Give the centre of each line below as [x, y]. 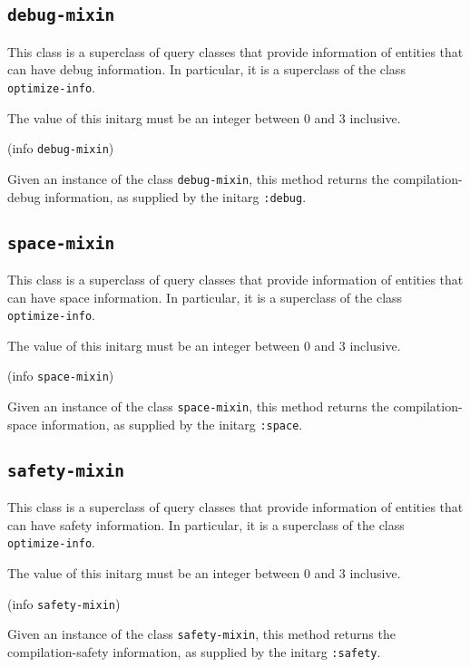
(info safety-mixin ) [64, 603]
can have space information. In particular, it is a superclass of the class [205, 297]
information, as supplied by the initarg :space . [172, 424]
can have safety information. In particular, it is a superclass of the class [206, 524]
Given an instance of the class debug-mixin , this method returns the [198, 178]
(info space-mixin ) [61, 376]
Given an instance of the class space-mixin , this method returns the [198, 406]
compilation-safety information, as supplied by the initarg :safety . [194, 651]
